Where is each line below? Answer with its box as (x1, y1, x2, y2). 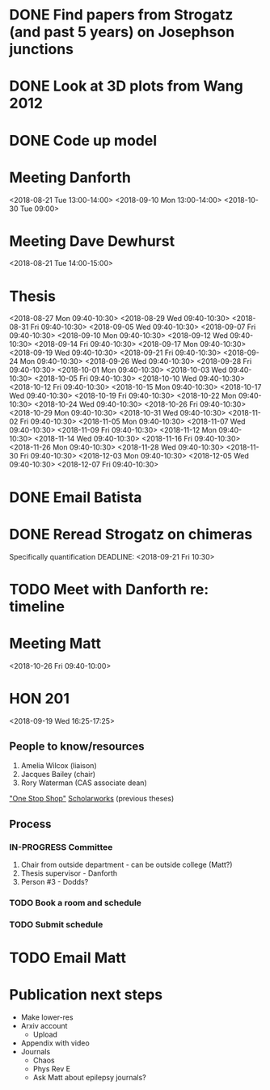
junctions (9, 40, 74, 58)
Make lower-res (20, 1012, 74, 1022)
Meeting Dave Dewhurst (9, 232, 175, 250)
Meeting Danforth (9, 168, 132, 187)
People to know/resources (9, 739, 145, 753)
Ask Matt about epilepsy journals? (32, 1073, 146, 1083)
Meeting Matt (9, 634, 102, 653)
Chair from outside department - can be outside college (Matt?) (20, 860, 233, 870)
